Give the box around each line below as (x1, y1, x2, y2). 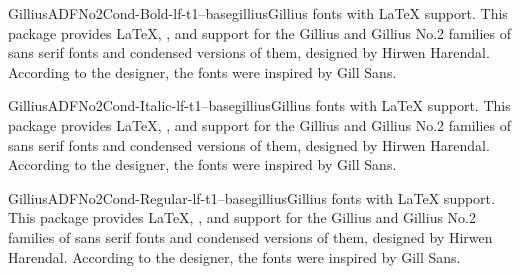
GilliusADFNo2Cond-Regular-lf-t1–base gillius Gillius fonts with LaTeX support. (8, 187, 495, 208)
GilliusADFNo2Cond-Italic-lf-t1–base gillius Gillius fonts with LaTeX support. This (8, 95, 511, 116)
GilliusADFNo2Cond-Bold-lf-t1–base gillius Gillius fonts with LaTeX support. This (8, 3, 508, 23)
